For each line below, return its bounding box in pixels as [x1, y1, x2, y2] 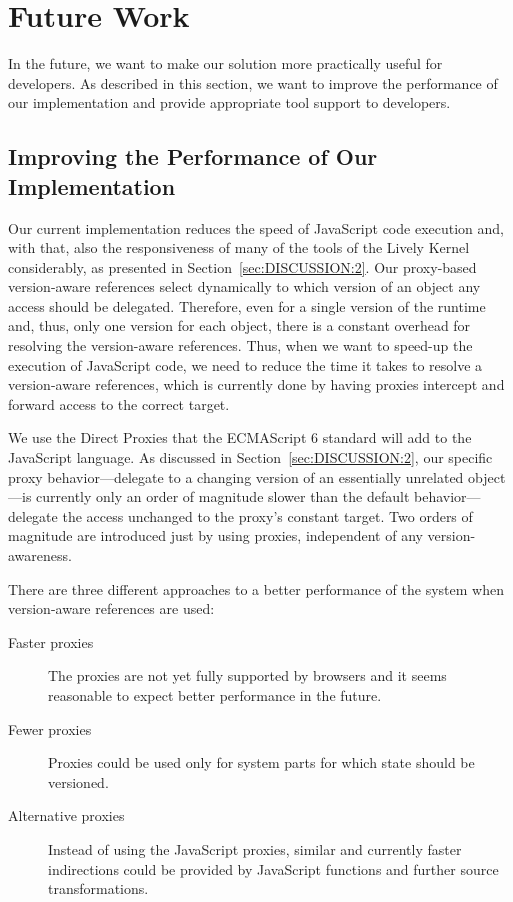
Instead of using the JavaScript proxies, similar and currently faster [48, 838, 462, 859]
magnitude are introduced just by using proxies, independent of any [8, 525, 423, 546]
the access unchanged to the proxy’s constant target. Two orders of [62, 505, 473, 526]
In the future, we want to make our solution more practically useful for [8, 53, 443, 74]
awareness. [8, 545, 72, 565]
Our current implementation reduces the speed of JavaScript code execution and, [8, 217, 504, 238]
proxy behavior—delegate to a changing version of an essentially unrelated [8, 466, 464, 487]
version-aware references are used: [8, 598, 215, 619]
